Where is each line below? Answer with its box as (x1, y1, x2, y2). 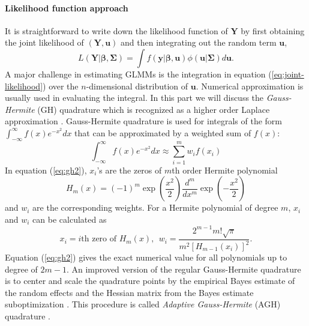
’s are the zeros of (97, 163, 162, 176)
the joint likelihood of (5, 36, 84, 49)
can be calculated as (32, 213, 107, 225)
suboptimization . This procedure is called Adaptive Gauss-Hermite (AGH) (5, 298, 281, 310)
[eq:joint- (271, 67, 304, 80)
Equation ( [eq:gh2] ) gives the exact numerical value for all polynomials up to (5, 251, 287, 263)
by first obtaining (241, 24, 305, 37)
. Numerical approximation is (196, 79, 304, 92)
